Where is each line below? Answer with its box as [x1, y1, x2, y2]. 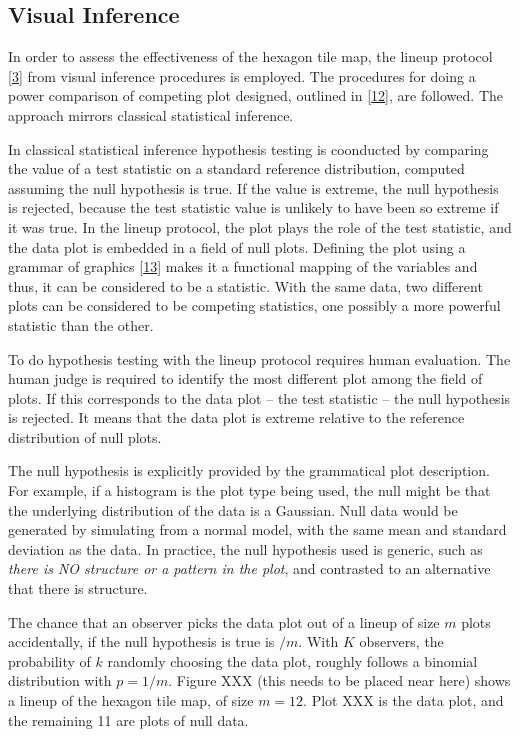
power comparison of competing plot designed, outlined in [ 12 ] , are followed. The [8, 85, 503, 106]
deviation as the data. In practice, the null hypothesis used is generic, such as [8, 538, 483, 559]
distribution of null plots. [8, 426, 162, 447]
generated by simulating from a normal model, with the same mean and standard [8, 519, 507, 540]
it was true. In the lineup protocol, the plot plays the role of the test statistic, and [8, 216, 512, 237]
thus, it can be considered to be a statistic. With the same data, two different [8, 275, 483, 296]
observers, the [359, 631, 444, 652]
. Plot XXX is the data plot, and [303, 690, 504, 711]
